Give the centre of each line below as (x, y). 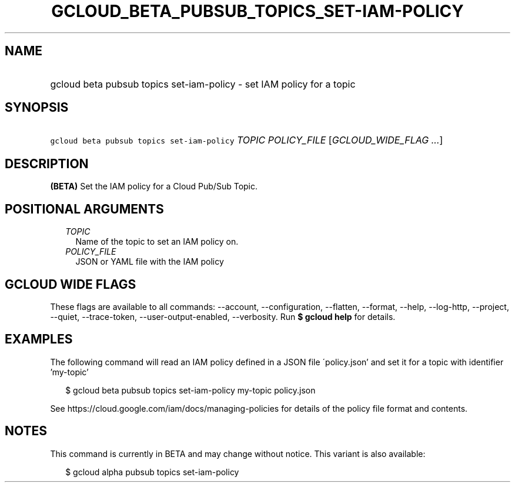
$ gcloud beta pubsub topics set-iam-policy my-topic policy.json (190, 390)
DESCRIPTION (47, 164)
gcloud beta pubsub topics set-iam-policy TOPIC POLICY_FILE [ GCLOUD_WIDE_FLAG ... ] (247, 140)
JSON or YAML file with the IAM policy (150, 262)
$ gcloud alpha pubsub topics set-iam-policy (152, 472)
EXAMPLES (39, 339)
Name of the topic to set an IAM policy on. (157, 242)
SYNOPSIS (37, 108)
